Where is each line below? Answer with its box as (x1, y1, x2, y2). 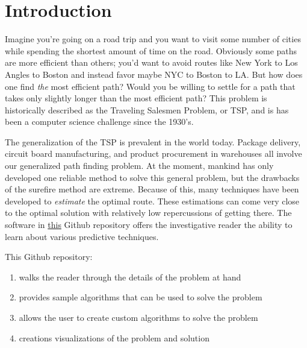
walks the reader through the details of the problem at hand (19, 270, 241, 283)
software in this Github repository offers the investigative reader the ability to (5, 218, 293, 231)
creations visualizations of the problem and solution (19, 331, 209, 344)
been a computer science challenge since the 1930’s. (5, 115, 194, 128)
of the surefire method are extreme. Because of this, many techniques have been (5, 183, 299, 195)
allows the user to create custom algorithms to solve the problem (19, 311, 258, 323)
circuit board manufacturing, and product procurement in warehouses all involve (5, 147, 302, 160)
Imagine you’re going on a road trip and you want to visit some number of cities (5, 33, 301, 45)
